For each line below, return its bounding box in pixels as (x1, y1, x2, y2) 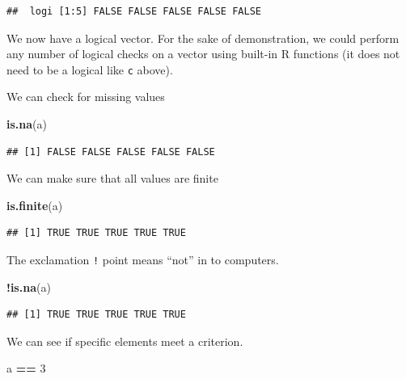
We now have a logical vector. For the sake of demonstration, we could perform (6, 29, 400, 46)
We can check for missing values (6, 88, 165, 105)
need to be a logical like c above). (6, 61, 173, 78)
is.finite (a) (6, 196, 63, 213)
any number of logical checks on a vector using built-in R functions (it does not (6, 45, 400, 62)
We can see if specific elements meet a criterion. (6, 332, 243, 349)
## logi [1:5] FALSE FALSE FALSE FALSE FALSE (6, 6, 261, 17)
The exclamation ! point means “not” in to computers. (6, 251, 279, 267)
